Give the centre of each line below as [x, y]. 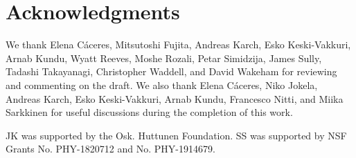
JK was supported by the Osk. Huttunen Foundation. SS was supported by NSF [176, 135]
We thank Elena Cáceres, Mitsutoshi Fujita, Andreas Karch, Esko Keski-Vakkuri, [178, 45]
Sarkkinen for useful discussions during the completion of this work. [149, 112]
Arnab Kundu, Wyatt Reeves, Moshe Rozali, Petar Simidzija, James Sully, [164, 58]
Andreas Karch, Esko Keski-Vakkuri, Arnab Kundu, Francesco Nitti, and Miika [175, 98]
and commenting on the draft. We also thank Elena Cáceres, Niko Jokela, [162, 85]
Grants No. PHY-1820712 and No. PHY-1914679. [110, 149]
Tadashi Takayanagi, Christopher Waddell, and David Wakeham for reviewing [171, 71]
